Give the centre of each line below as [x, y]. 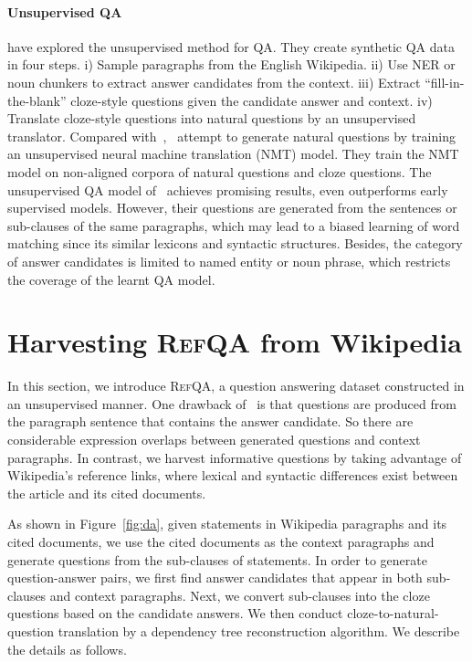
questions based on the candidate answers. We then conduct [175, 613]
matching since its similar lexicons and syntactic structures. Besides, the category [235, 243]
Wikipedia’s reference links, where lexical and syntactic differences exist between [233, 475]
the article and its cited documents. [107, 493]
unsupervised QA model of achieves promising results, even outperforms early [228, 189]
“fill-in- [445, 82]
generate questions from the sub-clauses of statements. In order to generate [217, 559]
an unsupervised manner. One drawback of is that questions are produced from [232, 403]
